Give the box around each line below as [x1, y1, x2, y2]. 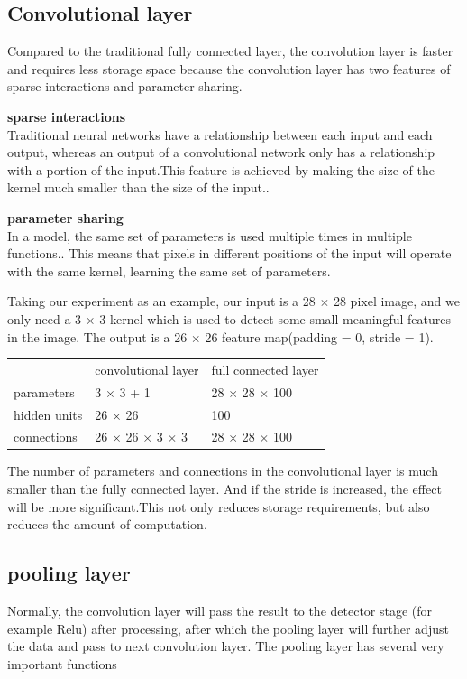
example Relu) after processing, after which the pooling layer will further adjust [7, 619, 449, 637]
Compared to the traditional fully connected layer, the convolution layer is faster [7, 42, 453, 60]
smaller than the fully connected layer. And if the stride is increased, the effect [7, 479, 442, 498]
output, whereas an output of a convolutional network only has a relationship [7, 143, 435, 162]
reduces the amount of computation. [7, 515, 207, 534]
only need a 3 [7, 309, 82, 328]
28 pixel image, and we [333, 292, 460, 311]
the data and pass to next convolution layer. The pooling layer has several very [7, 637, 444, 656]
